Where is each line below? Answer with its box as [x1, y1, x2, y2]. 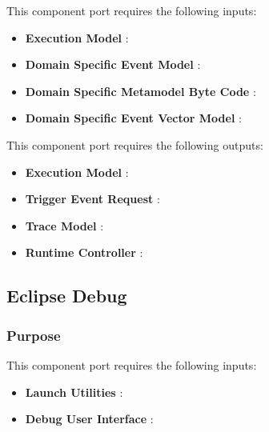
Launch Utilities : [25, 383, 123, 400]
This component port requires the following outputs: [6, 136, 263, 153]
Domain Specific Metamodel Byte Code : [25, 82, 256, 99]
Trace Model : [25, 217, 104, 234]
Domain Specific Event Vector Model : [25, 110, 242, 126]
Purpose [6, 325, 61, 345]
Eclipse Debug [6, 283, 127, 308]
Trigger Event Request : [25, 190, 160, 207]
